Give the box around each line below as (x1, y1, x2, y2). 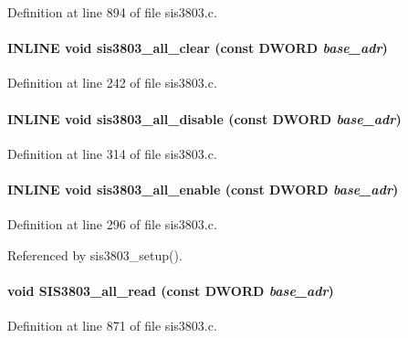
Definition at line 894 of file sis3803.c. (7, 3, 217, 21)
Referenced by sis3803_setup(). (7, 245, 183, 264)
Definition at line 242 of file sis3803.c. (7, 73, 217, 92)
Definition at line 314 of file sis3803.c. (7, 143, 217, 163)
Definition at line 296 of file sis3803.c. (7, 215, 217, 234)
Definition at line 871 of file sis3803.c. (7, 316, 217, 335)
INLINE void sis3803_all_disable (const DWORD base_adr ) (7, 109, 402, 128)
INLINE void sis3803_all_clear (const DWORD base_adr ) (7, 38, 388, 58)
